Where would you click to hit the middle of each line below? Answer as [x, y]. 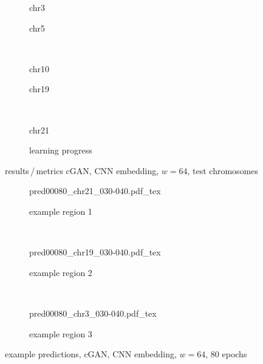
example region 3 [61, 333]
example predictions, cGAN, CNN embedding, [91, 354]
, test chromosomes [223, 170]
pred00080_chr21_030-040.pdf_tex [95, 191]
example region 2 [61, 272]
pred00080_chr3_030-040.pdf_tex [93, 313]
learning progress [61, 150]
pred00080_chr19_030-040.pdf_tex [95, 252]
